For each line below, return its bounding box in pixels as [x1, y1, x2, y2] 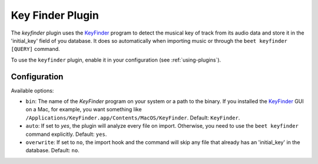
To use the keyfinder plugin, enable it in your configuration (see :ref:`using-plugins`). [11, 56, 221, 63]
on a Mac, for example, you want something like [25, 106, 142, 113]
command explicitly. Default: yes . [25, 131, 107, 138]
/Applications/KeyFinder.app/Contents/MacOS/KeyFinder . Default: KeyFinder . [25, 114, 240, 121]
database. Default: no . [25, 147, 79, 154]
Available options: [11, 87, 54, 94]
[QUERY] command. [11, 46, 60, 53]
